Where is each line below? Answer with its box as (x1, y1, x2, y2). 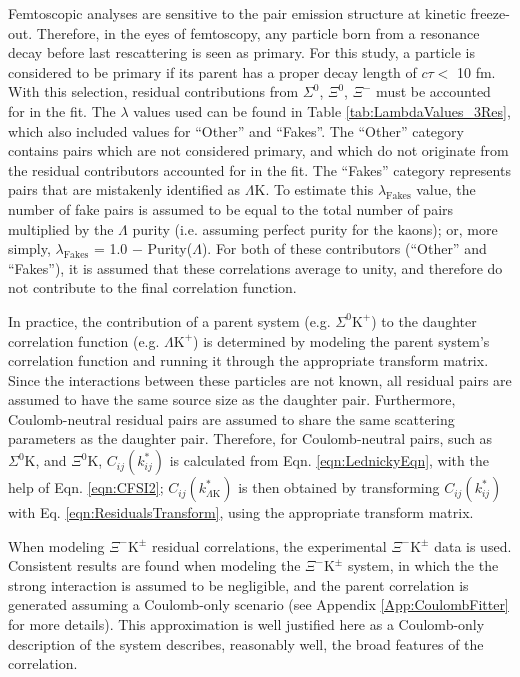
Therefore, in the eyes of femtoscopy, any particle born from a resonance (36, 22, 480, 43)
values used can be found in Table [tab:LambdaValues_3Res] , (133, 100, 511, 121)
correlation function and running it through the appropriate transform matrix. (8, 350, 489, 371)
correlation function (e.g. (8, 330, 160, 351)
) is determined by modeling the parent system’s (193, 330, 490, 351)
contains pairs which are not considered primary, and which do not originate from (8, 140, 509, 161)
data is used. (434, 535, 512, 556)
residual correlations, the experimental (151, 535, 387, 556)
